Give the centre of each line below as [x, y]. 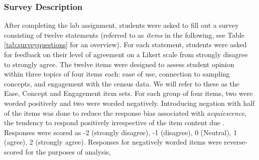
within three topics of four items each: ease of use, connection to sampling [117, 74]
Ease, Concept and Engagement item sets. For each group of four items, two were [129, 93]
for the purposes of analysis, [68, 151]
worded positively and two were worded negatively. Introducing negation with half [129, 103]
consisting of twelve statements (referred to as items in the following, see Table [124, 35]
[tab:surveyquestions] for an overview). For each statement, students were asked [126, 44]
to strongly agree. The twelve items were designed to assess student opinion [119, 64]
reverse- [236, 142]
